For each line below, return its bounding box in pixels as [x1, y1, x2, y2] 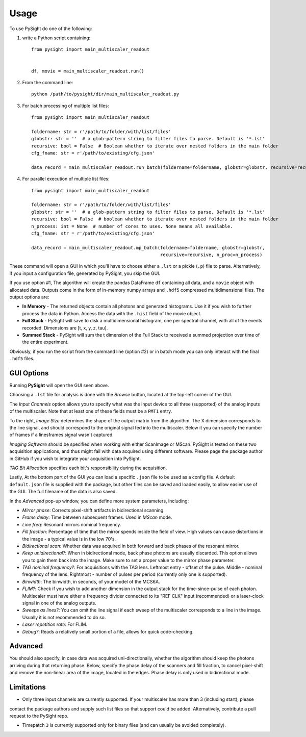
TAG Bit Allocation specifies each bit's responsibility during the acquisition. [9, 465, 167, 471]
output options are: [9, 294, 49, 300]
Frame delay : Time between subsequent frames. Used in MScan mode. [22, 514, 172, 520]
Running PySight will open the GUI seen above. [9, 383, 109, 389]
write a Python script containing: [22, 35, 91, 41]
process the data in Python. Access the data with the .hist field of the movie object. [22, 310, 201, 316]
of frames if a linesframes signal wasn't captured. [9, 431, 114, 438]
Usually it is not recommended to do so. [22, 614, 106, 620]
